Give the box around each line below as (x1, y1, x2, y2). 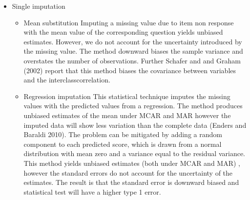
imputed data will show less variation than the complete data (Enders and (23, 120, 247, 130)
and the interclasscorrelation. (23, 75, 110, 85)
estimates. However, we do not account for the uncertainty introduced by (23, 36, 242, 46)
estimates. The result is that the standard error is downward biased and (23, 177, 239, 187)
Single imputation (12, 1, 65, 11)
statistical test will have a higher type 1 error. (23, 186, 161, 197)
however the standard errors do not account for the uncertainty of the (23, 167, 233, 178)
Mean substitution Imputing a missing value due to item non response (23, 17, 234, 27)
